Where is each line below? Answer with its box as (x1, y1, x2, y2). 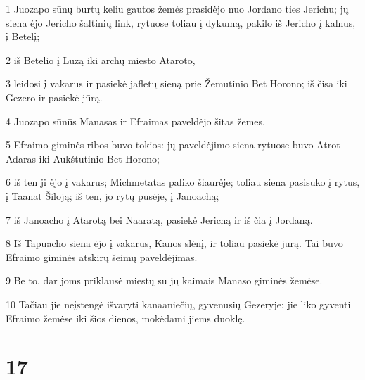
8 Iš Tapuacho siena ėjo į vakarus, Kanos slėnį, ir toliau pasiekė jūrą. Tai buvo (6, 236, 343, 251)
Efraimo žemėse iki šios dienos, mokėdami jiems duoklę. (6, 310, 245, 325)
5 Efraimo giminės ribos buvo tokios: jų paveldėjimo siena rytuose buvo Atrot (6, 137, 340, 152)
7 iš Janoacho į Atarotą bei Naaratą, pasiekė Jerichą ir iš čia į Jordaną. (6, 212, 313, 227)
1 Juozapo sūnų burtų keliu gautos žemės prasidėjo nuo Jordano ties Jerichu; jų (6, 1, 349, 15)
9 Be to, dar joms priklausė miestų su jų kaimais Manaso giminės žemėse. (6, 273, 323, 288)
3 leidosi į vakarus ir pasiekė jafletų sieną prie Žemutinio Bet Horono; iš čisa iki (6, 76, 347, 91)
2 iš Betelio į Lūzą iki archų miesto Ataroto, (6, 52, 196, 67)
